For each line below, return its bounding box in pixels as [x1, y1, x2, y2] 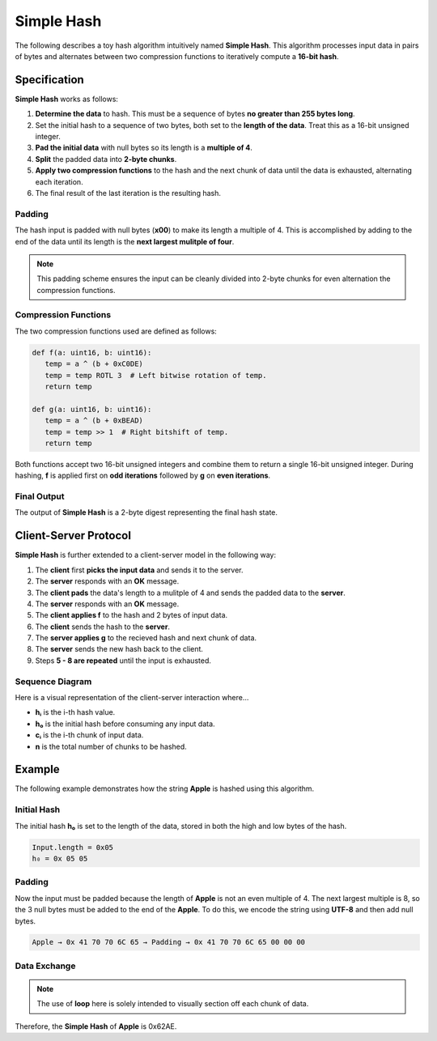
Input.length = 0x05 [32, 843, 113, 852]
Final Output [15, 491, 65, 502]
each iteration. [35, 176, 84, 186]
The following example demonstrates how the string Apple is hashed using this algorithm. [15, 784, 315, 793]
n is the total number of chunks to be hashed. [35, 741, 188, 751]
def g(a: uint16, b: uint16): [32, 405, 152, 414]
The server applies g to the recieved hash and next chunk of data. [35, 633, 257, 643]
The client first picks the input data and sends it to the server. [35, 565, 244, 575]
